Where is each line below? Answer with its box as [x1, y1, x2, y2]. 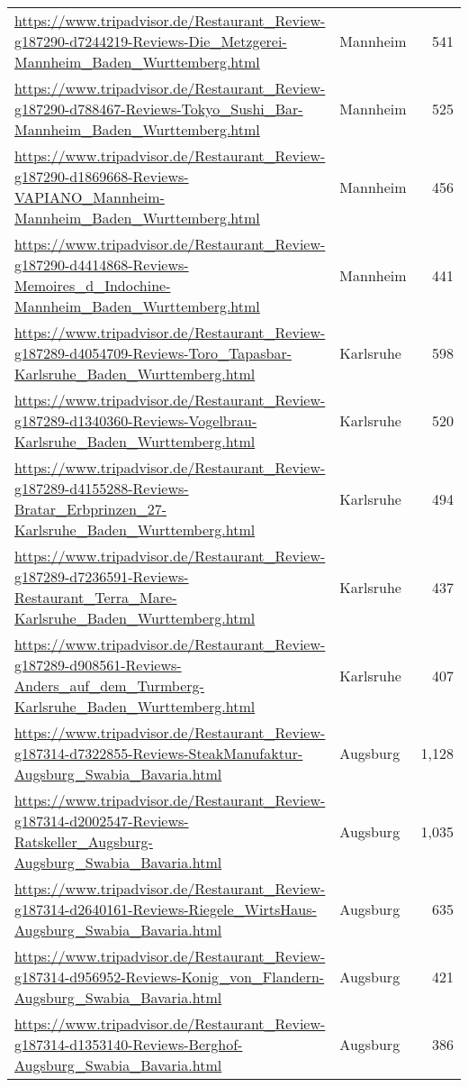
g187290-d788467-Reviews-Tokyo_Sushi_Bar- [14, 98, 303, 119]
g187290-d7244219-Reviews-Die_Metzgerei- [14, 31, 287, 51]
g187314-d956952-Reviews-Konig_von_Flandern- [14, 966, 325, 987]
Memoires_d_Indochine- [14, 275, 171, 296]
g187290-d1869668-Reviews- [14, 166, 189, 187]
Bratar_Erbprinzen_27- [14, 498, 167, 519]
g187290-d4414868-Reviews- [14, 254, 189, 275]
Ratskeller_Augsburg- [14, 831, 153, 852]
